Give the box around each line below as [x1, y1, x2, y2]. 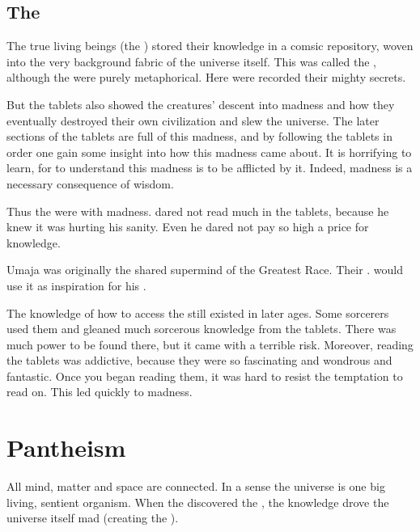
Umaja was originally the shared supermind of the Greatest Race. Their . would [6, 261, 404, 278]
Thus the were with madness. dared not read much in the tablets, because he [6, 202, 389, 219]
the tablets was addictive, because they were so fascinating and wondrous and [6, 352, 392, 369]
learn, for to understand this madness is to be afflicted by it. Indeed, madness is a [6, 159, 413, 176]
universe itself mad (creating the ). [6, 509, 179, 526]
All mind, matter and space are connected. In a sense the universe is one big [6, 478, 385, 495]
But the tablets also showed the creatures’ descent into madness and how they [6, 95, 395, 112]
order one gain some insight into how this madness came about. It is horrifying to [6, 143, 412, 160]
